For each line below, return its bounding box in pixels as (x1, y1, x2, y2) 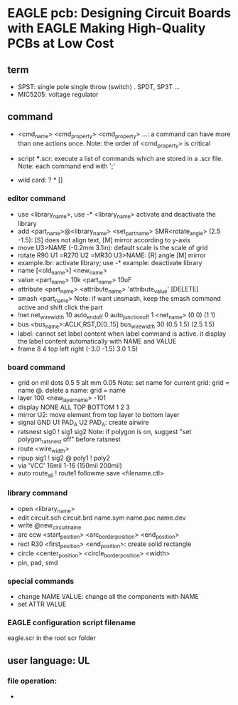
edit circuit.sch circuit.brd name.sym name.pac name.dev (17, 513, 186, 522)
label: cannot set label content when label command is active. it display (17, 329, 227, 338)
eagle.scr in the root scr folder (7, 634, 96, 642)
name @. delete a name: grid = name (17, 386, 126, 395)
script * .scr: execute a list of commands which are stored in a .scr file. (17, 155, 224, 163)
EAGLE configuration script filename (7, 617, 136, 627)
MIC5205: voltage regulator (17, 91, 99, 98)
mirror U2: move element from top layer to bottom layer (17, 411, 180, 419)
